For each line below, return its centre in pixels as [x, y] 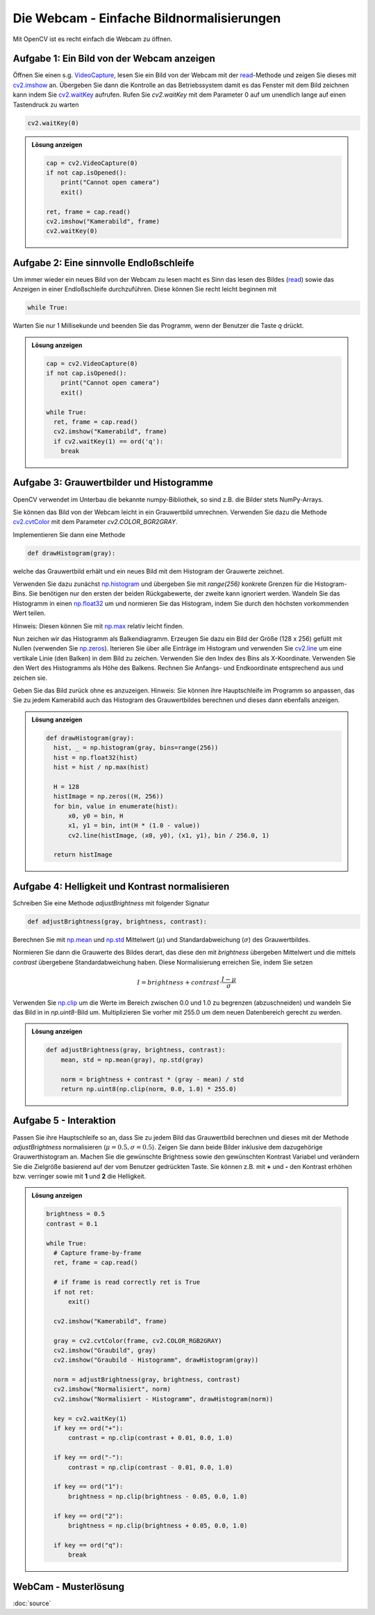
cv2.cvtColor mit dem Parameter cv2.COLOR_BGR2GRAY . [95, 522]
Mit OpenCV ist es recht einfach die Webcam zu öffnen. [93, 39]
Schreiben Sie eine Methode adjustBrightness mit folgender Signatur [111, 903]
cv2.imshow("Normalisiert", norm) [112, 1389]
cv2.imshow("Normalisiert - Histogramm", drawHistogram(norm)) [163, 1399]
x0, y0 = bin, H [96, 816]
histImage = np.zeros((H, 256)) [108, 796]
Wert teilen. [30, 613]
